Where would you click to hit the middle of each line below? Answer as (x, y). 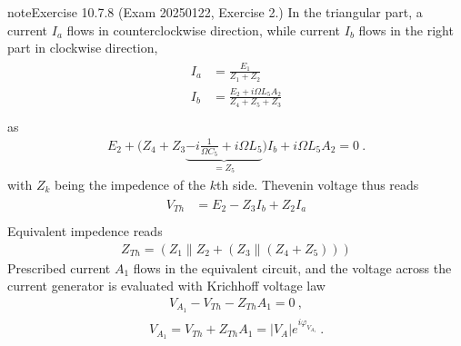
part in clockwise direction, (83, 48)
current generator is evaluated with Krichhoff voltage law (166, 286)
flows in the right (406, 30)
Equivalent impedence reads (85, 231)
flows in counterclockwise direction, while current (204, 30)
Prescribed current (59, 267)
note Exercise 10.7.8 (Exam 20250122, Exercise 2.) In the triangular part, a (215, 12)
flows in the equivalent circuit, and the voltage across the (292, 267)
